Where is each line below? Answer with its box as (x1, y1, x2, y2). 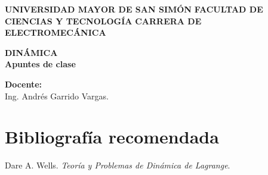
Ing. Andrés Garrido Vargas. (5, 89, 109, 102)
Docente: (5, 77, 42, 90)
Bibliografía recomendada (5, 124, 219, 149)
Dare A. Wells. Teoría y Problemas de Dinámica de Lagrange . (5, 159, 230, 171)
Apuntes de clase (5, 58, 76, 70)
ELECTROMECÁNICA (5, 26, 106, 39)
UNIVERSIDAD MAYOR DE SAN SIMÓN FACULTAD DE (5, 3, 263, 15)
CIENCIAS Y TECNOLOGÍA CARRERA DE (5, 14, 202, 27)
